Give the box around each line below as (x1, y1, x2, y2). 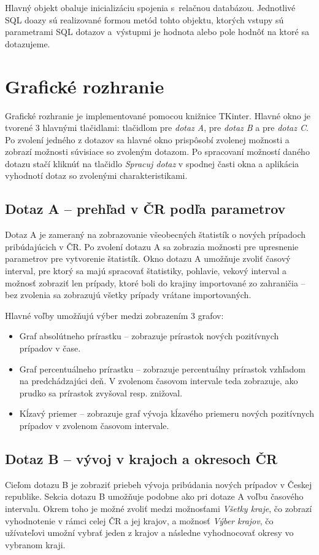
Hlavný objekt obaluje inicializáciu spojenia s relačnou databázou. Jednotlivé (5, 1, 296, 14)
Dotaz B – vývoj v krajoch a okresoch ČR (5, 449, 278, 468)
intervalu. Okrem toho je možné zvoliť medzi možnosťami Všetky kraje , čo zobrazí (5, 502, 312, 514)
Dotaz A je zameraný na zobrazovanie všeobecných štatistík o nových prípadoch (5, 228, 306, 241)
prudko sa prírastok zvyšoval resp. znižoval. (19, 386, 183, 399)
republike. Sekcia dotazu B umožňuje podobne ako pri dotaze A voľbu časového (5, 490, 304, 503)
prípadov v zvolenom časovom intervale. (19, 419, 169, 431)
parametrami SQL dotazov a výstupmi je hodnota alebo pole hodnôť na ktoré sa (5, 25, 309, 38)
